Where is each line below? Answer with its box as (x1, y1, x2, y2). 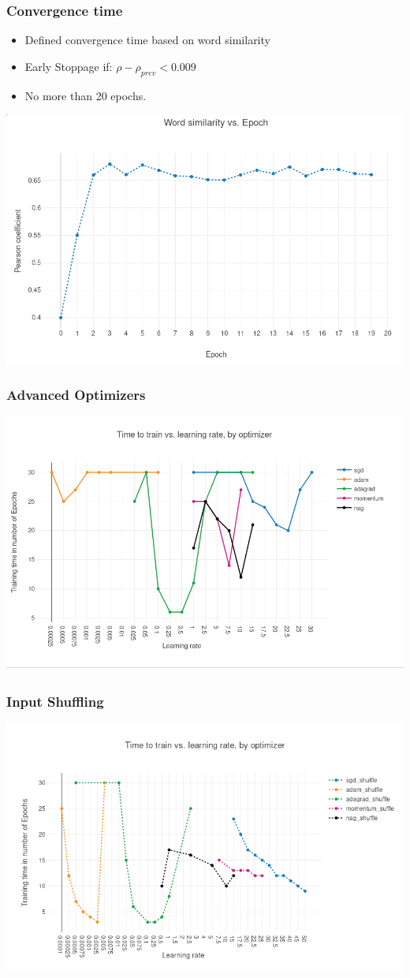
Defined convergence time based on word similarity (24, 32, 270, 48)
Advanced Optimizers (6, 385, 146, 405)
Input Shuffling (6, 691, 104, 711)
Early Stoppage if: (24, 58, 113, 74)
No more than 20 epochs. (24, 87, 147, 103)
